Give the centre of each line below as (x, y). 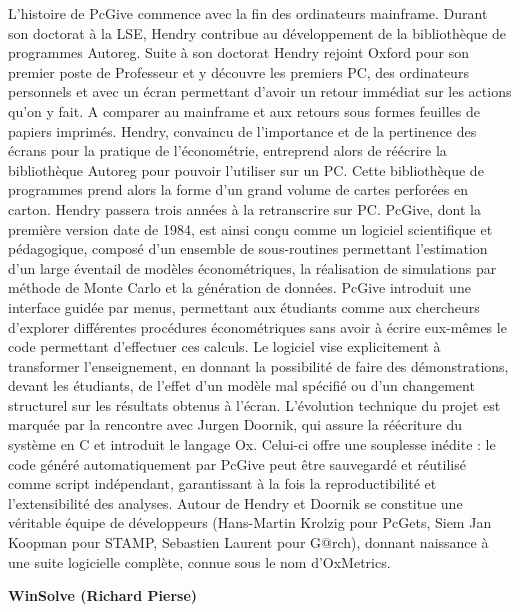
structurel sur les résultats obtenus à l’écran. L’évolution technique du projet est (254, 404)
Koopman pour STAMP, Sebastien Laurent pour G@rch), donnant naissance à (248, 542)
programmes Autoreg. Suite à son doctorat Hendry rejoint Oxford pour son (239, 52)
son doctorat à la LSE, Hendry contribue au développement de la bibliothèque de (257, 32)
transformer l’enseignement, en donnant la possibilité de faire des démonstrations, (258, 365)
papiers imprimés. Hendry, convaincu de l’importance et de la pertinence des (242, 130)
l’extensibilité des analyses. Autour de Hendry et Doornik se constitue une (235, 502)
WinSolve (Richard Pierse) (103, 595)
